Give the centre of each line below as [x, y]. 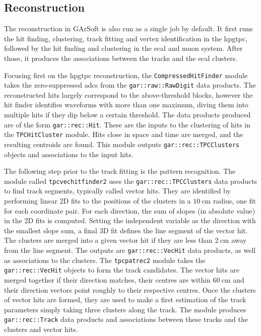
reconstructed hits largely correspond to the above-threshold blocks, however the [128, 94]
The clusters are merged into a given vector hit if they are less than [108, 240]
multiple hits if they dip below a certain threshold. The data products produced [127, 115]
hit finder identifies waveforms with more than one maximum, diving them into [126, 105]
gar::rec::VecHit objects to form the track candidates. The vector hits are [122, 270]
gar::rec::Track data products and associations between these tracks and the [126, 319]
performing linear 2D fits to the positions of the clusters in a [97, 201]
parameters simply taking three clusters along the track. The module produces [125, 309]
